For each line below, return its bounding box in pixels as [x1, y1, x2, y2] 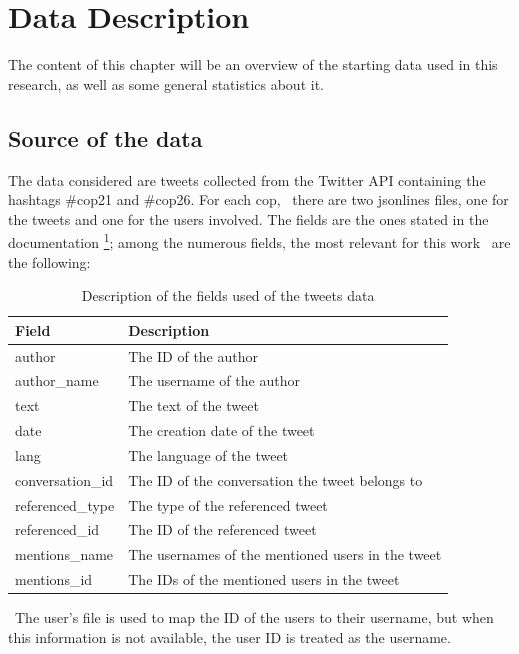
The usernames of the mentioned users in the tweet [128, 544, 442, 565]
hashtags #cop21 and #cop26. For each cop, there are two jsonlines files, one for [8, 189, 509, 210]
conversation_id [15, 469, 114, 490]
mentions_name [15, 544, 114, 565]
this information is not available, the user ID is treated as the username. [8, 626, 451, 647]
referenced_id [15, 519, 100, 540]
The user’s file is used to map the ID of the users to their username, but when [14, 607, 494, 628]
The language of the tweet [128, 444, 289, 465]
